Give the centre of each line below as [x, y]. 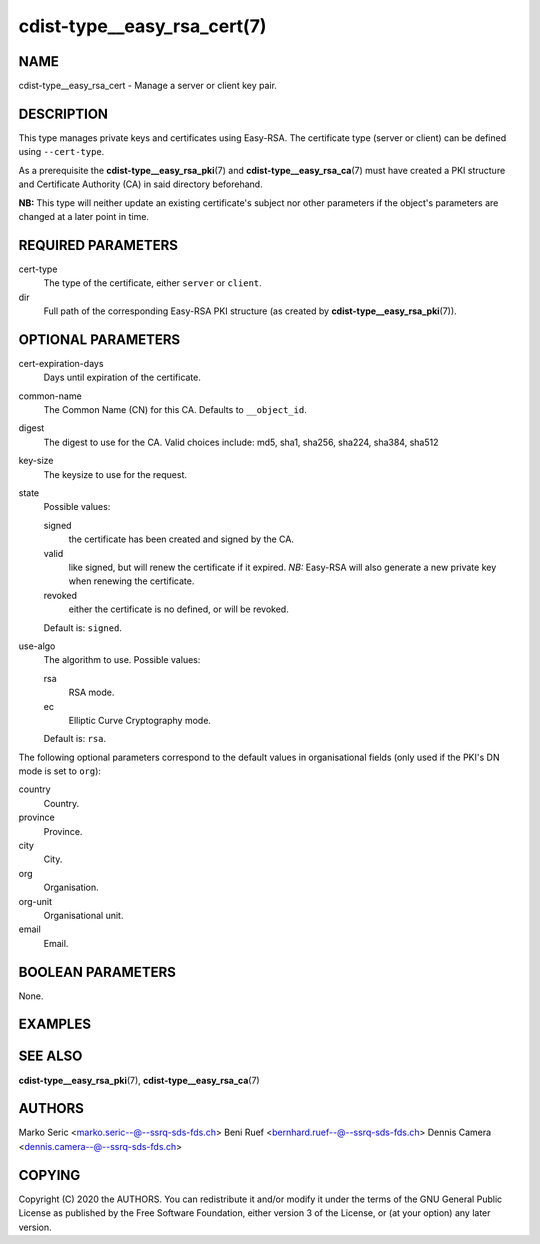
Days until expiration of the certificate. [122, 377]
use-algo [37, 646]
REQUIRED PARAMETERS [98, 245]
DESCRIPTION [63, 113]
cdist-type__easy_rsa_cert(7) [142, 26]
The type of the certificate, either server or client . [152, 283]
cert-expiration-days [61, 363]
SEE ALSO [50, 1056]
